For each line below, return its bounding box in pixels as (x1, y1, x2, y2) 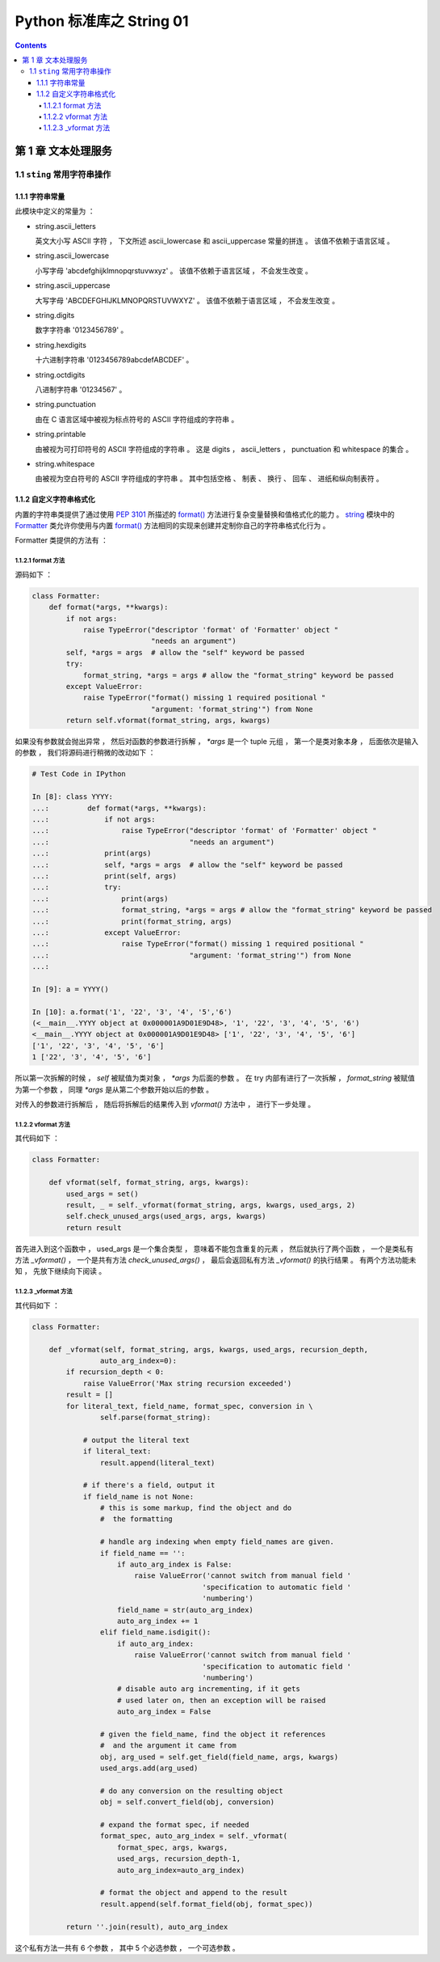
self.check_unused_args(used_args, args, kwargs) (65, 1211, 266, 1221)
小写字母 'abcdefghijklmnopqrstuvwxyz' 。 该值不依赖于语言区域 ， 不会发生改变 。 (35, 265, 312, 275)
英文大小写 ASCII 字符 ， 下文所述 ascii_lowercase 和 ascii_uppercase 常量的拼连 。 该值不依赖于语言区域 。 (35, 236, 395, 246)
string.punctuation (35, 400, 97, 409)
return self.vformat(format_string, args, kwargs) (65, 716, 270, 725)
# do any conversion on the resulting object (99, 1786, 283, 1795)
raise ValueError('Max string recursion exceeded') (82, 1379, 292, 1388)
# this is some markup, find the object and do (99, 1503, 292, 1512)
